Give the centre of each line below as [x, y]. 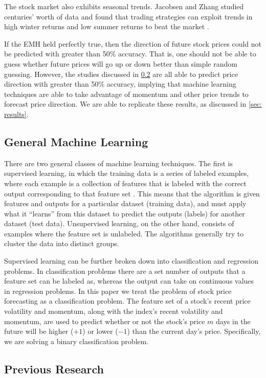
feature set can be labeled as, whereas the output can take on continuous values [129, 281]
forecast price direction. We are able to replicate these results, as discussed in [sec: [133, 104]
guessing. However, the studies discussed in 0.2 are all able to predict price [121, 74]
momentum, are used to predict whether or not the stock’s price [105, 321]
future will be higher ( [39, 331]
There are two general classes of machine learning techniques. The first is [119, 163]
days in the [233, 321]
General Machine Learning [76, 141]
